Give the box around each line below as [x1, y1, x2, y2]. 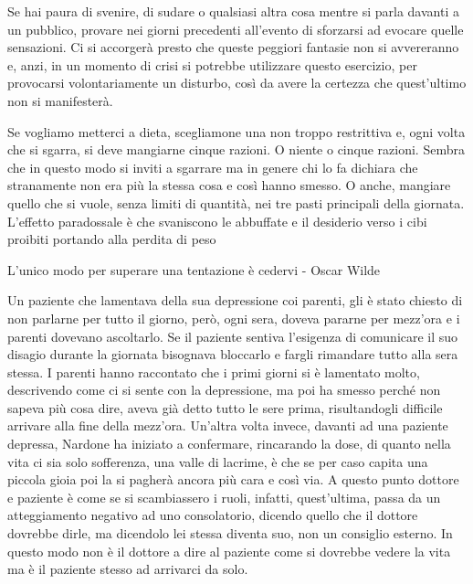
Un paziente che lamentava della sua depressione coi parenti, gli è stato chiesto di [7, 291, 463, 310]
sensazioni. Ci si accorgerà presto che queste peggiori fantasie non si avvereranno [7, 37, 459, 57]
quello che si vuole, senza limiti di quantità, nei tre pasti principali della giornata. [7, 193, 465, 212]
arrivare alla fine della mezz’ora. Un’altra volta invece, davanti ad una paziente [7, 416, 448, 435]
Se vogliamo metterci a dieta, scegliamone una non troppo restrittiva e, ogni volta [7, 122, 466, 141]
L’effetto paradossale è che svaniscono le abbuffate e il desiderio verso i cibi [7, 211, 427, 230]
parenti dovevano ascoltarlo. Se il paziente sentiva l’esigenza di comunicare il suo [7, 326, 458, 345]
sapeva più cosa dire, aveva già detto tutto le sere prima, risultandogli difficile [7, 398, 443, 417]
